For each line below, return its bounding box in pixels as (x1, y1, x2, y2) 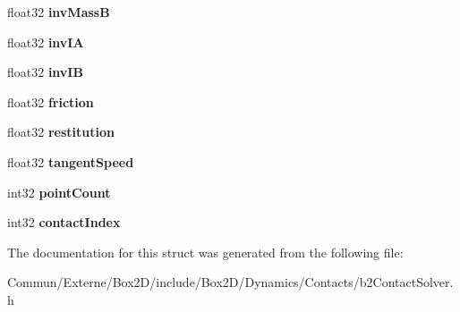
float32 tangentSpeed (7, 152, 134, 171)
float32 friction (7, 92, 94, 111)
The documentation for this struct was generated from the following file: (7, 242, 404, 261)
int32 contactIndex (7, 213, 121, 232)
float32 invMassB (7, 3, 110, 21)
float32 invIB (7, 63, 83, 81)
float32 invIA (7, 32, 84, 51)
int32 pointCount (7, 182, 111, 201)
